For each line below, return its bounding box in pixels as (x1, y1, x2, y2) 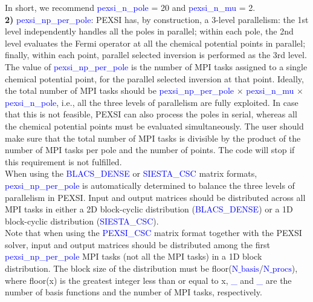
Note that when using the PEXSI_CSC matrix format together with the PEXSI (5, 226, 302, 239)
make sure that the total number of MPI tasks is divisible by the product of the (5, 131, 301, 144)
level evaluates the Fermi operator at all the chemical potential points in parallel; (5, 36, 306, 49)
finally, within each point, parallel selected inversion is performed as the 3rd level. (5, 48, 307, 61)
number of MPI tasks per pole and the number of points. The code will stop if (5, 143, 295, 156)
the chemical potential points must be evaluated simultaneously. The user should (5, 119, 304, 132)
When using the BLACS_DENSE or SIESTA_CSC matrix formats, (5, 167, 257, 180)
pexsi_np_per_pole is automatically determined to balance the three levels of (5, 179, 295, 191)
